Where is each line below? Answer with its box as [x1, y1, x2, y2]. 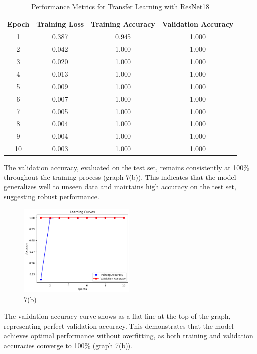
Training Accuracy [91, 18, 155, 29]
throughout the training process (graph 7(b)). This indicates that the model [4, 172, 236, 182]
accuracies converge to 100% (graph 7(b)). [4, 340, 133, 350]
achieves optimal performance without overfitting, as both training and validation [4, 330, 253, 341]
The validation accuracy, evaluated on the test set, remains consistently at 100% [4, 162, 249, 173]
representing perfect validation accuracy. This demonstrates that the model [4, 320, 234, 331]
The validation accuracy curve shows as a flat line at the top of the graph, [4, 311, 231, 321]
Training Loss [36, 18, 84, 29]
